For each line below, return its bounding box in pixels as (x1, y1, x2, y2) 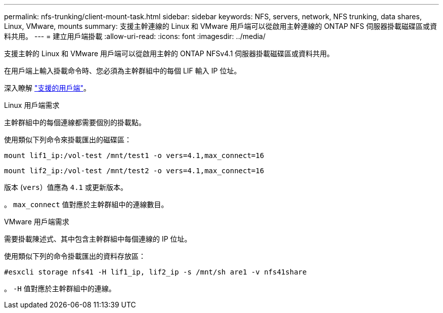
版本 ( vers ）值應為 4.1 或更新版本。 (4, 183, 127, 191)
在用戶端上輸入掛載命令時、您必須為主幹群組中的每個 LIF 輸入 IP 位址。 (4, 66, 241, 75)
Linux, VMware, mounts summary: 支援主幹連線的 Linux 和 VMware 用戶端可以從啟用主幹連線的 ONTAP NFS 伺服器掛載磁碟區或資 (4, 22, 437, 30)
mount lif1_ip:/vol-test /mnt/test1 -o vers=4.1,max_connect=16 (4, 151, 264, 160)
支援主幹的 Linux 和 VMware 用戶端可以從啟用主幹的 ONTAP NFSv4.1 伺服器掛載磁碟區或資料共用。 (4, 49, 334, 58)
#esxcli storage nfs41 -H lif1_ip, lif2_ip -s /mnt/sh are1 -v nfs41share (4, 268, 307, 276)
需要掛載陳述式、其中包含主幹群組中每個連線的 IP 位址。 (4, 234, 192, 243)
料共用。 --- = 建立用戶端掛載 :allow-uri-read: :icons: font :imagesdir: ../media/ (4, 32, 266, 41)
